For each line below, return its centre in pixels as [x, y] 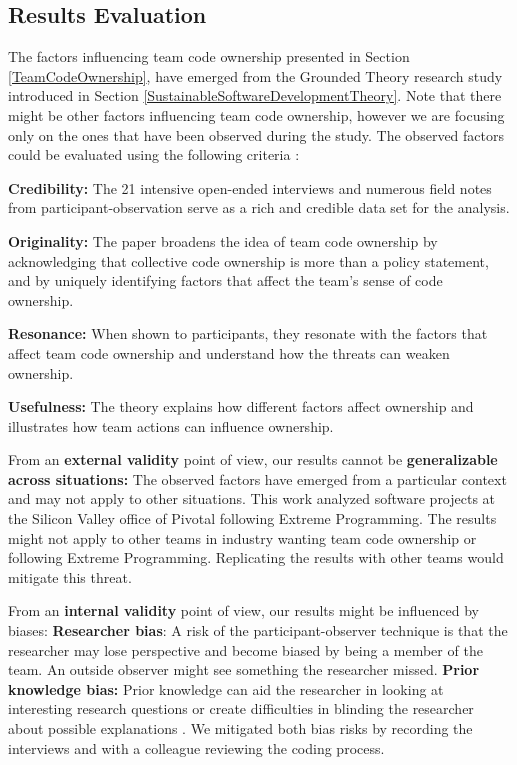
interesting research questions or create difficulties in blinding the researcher [241, 708]
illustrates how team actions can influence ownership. [171, 425]
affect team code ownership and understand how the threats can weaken [229, 352]
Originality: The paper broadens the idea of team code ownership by [223, 240]
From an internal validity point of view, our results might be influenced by [243, 610]
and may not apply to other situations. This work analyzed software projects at [252, 498]
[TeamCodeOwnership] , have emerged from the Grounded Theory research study [255, 75]
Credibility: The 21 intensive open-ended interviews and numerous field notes [250, 187]
